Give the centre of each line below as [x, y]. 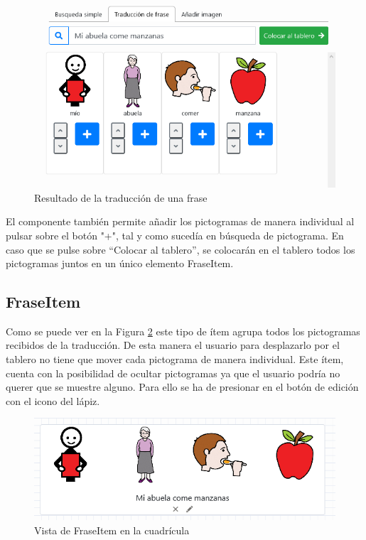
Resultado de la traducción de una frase [121, 197]
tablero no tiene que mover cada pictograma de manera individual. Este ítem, [175, 359]
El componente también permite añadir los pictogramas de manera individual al [180, 221]
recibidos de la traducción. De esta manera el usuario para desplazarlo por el [173, 345]
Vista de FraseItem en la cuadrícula [112, 530]
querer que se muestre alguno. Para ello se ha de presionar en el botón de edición [182, 387]
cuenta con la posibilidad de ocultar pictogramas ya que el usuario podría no [173, 373]
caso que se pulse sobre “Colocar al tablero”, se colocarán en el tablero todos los [181, 249]
